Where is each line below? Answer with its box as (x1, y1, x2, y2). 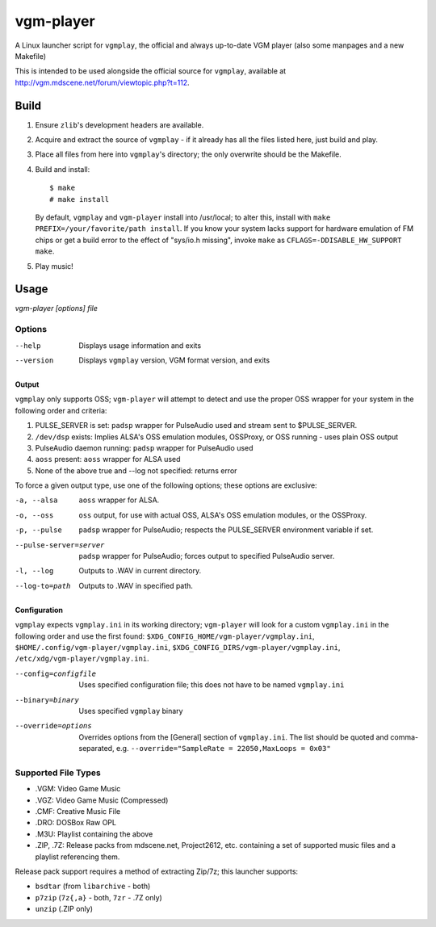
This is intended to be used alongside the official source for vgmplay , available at (15, 66, 287, 76)
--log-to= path (15, 581, 71, 590)
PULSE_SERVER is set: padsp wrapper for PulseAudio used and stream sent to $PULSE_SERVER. (35, 421, 358, 430)
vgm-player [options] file (15, 304, 99, 313)
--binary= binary (15, 695, 80, 704)
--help (15, 341, 41, 350)
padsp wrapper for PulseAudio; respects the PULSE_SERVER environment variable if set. (78, 525, 374, 535)
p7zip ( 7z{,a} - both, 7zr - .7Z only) (35, 892, 163, 902)
